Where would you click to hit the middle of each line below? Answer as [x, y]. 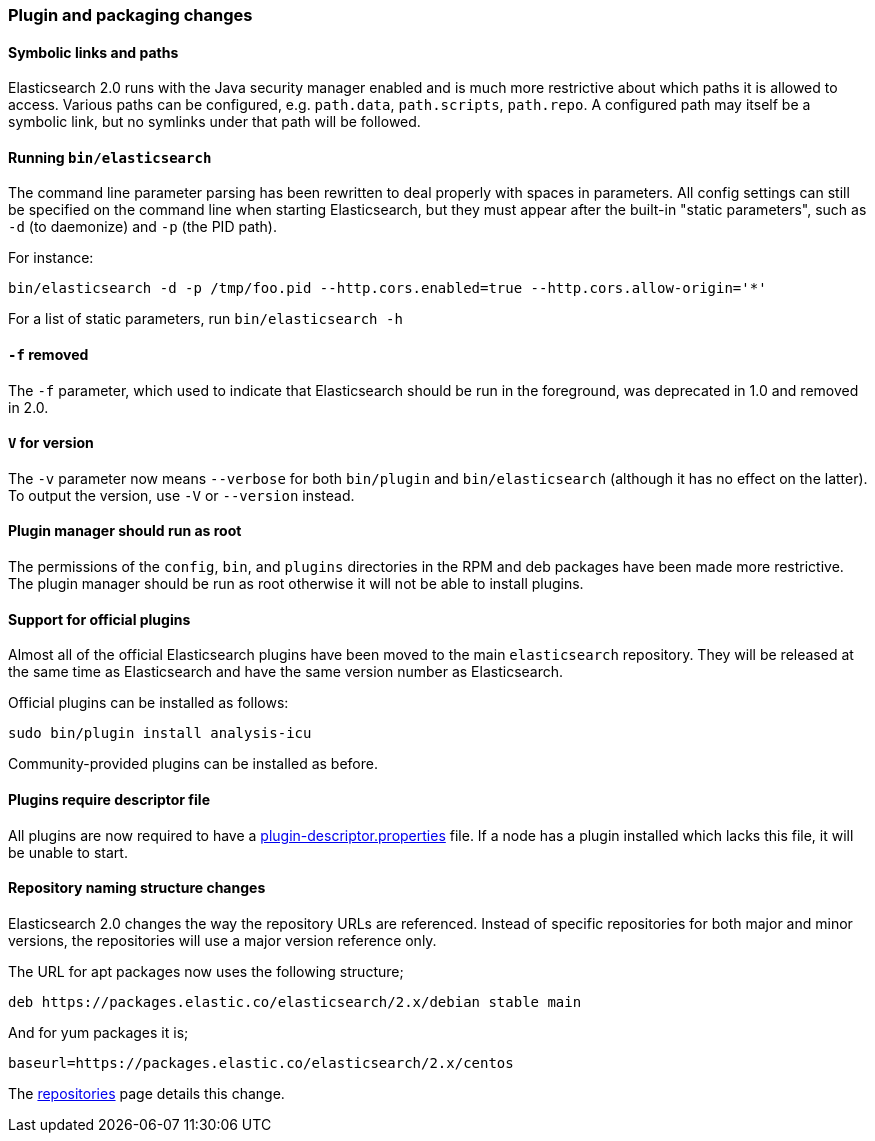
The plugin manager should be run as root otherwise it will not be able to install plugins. [296, 584]
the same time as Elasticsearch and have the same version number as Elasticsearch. [286, 672]
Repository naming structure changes [137, 888]
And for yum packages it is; [98, 1032]
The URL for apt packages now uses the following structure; [206, 971]
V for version [51, 443]
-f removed [48, 355]
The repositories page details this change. [146, 1093]
